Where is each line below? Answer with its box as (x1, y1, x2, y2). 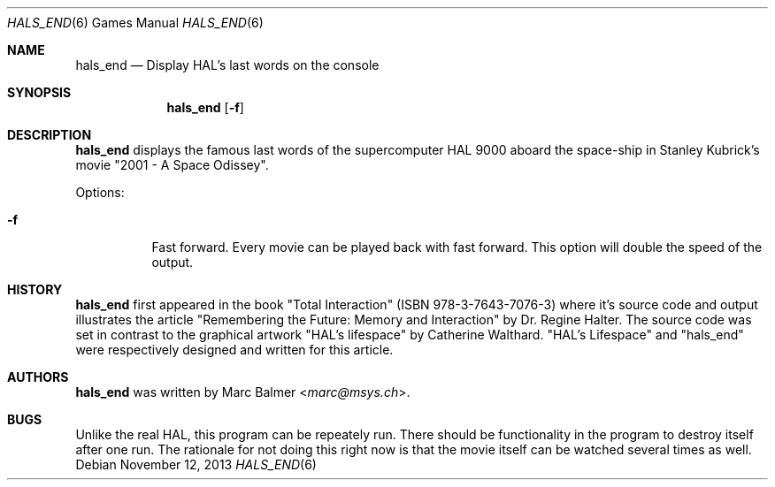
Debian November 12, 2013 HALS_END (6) (75, 457, 317, 472)
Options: (75, 185, 125, 200)
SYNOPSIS (7, 85, 72, 100)
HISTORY (7, 282, 63, 297)
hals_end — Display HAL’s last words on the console (75, 57, 380, 72)
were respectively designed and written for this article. (75, 342, 394, 357)
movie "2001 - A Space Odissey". (75, 157, 269, 172)
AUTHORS (7, 369, 69, 384)
